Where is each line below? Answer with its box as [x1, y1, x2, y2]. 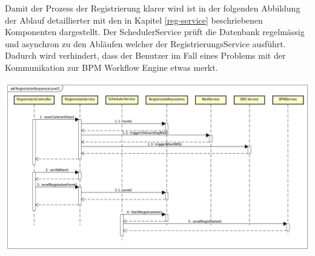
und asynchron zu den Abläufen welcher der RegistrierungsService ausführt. [5, 37, 286, 50]
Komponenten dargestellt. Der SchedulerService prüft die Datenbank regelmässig [5, 25, 305, 38]
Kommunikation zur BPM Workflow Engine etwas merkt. [5, 61, 218, 73]
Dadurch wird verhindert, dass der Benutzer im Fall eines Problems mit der [5, 49, 286, 62]
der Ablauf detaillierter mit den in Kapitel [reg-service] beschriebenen [5, 13, 263, 26]
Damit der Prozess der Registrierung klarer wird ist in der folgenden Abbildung [5, 2, 300, 14]
